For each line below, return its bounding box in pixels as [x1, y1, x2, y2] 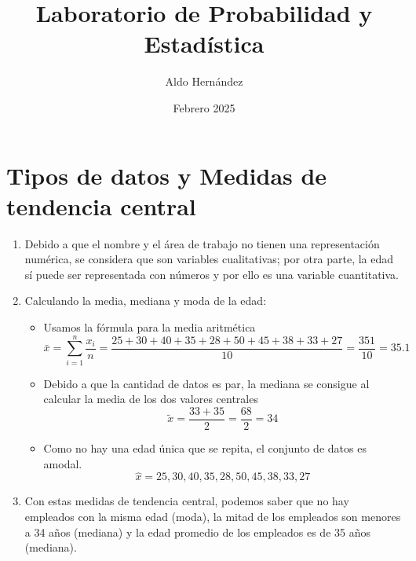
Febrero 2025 [173, 99, 235, 115]
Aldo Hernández [165, 73, 243, 90]
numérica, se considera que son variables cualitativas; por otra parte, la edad [24, 251, 394, 267]
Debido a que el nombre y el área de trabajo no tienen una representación [24, 235, 380, 251]
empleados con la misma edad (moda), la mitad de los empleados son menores [24, 508, 401, 524]
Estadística [144, 27, 265, 60]
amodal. [43, 455, 82, 471]
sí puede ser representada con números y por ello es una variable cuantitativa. [24, 266, 400, 282]
